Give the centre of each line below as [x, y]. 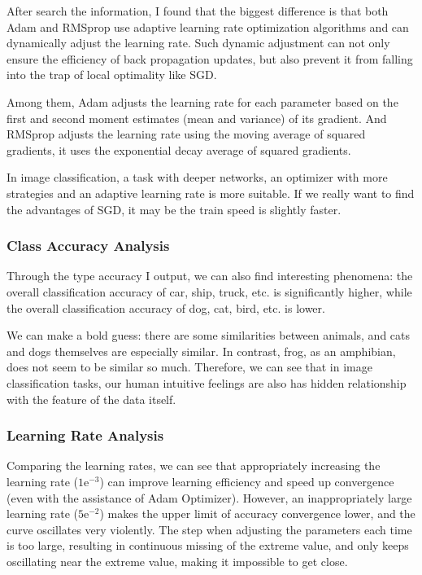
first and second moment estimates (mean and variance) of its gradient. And [197, 118]
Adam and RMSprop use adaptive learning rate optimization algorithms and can [208, 26]
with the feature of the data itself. [91, 399]
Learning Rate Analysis [85, 435]
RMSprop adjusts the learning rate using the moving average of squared [186, 134]
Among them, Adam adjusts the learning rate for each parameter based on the [202, 101]
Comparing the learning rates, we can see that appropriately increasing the [194, 465]
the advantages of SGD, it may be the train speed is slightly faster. [174, 209]
